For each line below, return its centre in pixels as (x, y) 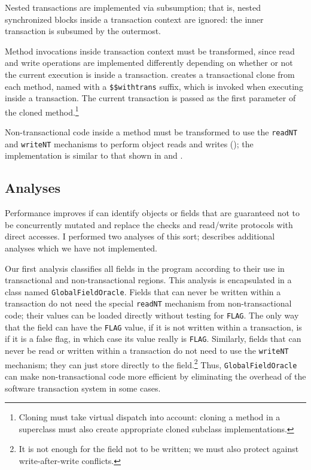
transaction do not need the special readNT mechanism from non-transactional (148, 303)
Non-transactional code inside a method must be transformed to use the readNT (151, 132)
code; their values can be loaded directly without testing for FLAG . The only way (152, 315)
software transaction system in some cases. (83, 388)
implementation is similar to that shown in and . (94, 155)
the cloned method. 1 (42, 111)
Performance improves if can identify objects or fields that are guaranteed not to (152, 213)
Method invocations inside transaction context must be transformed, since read (150, 51)
